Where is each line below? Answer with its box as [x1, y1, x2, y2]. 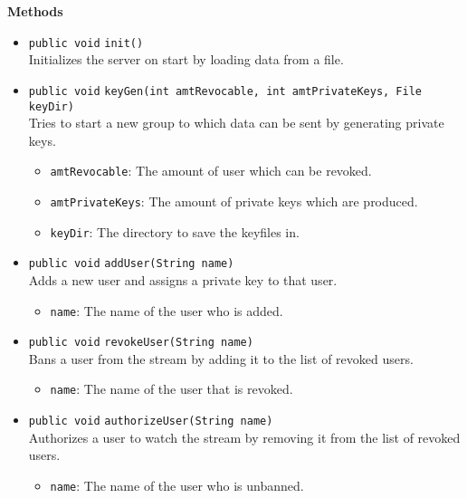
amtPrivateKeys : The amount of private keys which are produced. [50, 192, 418, 210]
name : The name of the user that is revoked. [50, 379, 293, 398]
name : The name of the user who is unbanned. [50, 475, 304, 494]
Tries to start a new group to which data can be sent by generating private [28, 113, 444, 132]
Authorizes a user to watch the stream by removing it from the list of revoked [28, 427, 461, 446]
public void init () [28, 36, 144, 50]
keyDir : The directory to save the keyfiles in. [50, 222, 300, 241]
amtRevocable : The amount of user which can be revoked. [50, 161, 372, 180]
